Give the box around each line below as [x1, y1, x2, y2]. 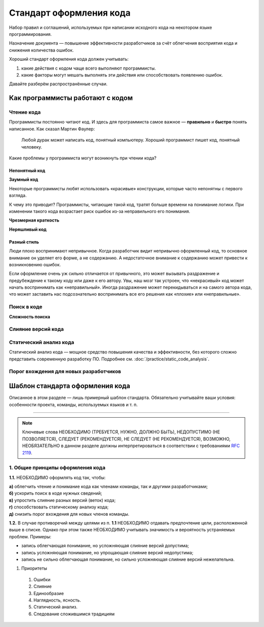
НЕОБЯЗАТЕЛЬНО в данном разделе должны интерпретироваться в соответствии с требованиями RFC [22, 443, 240, 449]
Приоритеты [21, 565, 47, 571]
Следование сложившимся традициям [33, 611, 115, 617]
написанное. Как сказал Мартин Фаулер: [9, 125, 95, 132]
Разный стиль [9, 239, 39, 245]
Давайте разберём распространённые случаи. [9, 81, 108, 87]
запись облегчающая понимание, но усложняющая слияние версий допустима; [21, 543, 189, 549]
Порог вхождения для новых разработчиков [9, 368, 121, 375]
